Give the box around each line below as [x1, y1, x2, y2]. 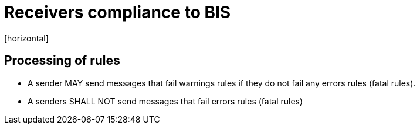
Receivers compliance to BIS [4, 2, 231, 22]
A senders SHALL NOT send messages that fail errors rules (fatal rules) [28, 96, 303, 106]
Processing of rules [4, 53, 120, 68]
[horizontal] [4, 33, 49, 43]
